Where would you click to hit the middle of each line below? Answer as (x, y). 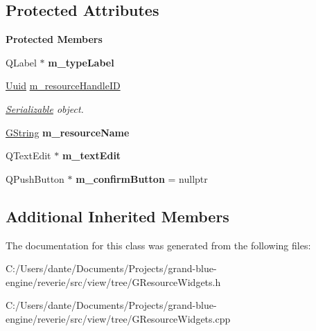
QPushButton (35, 178)
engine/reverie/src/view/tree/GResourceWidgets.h (113, 281)
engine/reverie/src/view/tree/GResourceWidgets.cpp (118, 318)
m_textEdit (91, 155)
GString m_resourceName (68, 132)
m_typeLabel (81, 62)
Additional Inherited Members (117, 216)
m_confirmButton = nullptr (142, 178)
